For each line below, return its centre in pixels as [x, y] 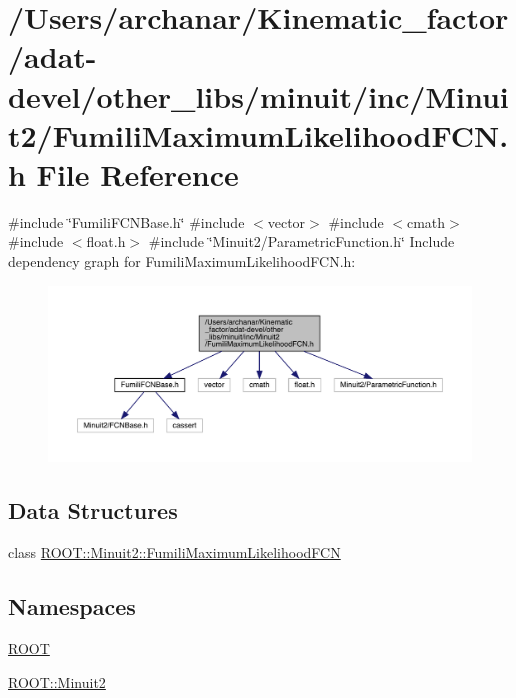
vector [286, 221]
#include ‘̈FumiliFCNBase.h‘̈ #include [126, 221]
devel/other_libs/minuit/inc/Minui [258, 95]
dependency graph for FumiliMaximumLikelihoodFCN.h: [182, 261]
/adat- [52, 56]
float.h [106, 241]
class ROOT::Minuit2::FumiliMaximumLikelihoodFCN [174, 552]
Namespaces [72, 606]
